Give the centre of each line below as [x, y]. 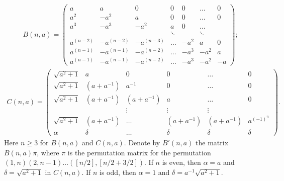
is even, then [181, 162]
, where [48, 152]
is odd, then [118, 172]
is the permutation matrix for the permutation [139, 152]
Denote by [144, 142]
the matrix [212, 142]
